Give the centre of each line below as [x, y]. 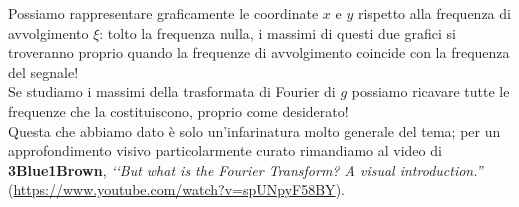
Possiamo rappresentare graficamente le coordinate [163, 13]
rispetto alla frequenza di [434, 13]
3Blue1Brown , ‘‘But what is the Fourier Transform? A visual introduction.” [245, 169]
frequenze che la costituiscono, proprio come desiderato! [178, 110]
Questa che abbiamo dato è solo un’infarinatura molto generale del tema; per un [254, 130]
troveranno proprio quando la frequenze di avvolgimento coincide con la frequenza [259, 52]
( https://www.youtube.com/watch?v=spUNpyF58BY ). [176, 189]
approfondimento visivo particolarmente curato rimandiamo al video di [225, 150]
